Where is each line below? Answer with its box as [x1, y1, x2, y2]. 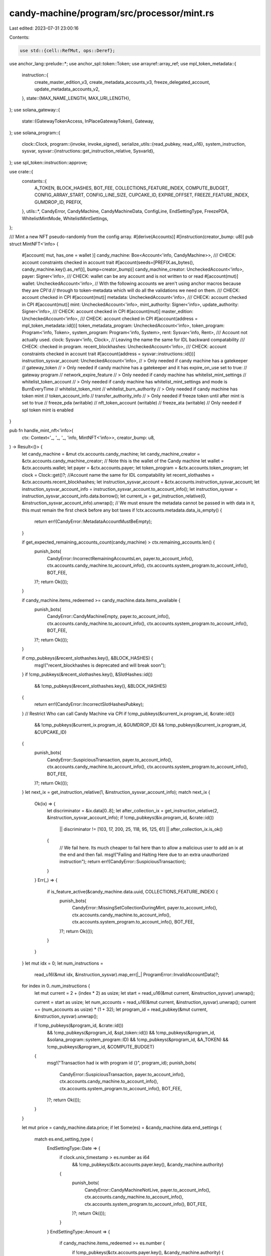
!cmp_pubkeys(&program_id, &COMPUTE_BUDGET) [47, 1043, 155, 1050]
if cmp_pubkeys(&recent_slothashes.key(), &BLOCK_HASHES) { [22, 655, 154, 661]
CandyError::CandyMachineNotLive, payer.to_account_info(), [84, 1187, 211, 1193]
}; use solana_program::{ [9, 130, 60, 136]
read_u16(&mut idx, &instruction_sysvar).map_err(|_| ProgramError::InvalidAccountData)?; [34, 972, 219, 978]
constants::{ [22, 178, 47, 184]
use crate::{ [9, 169, 34, 175]
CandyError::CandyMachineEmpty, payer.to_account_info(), [47, 613, 170, 619]
